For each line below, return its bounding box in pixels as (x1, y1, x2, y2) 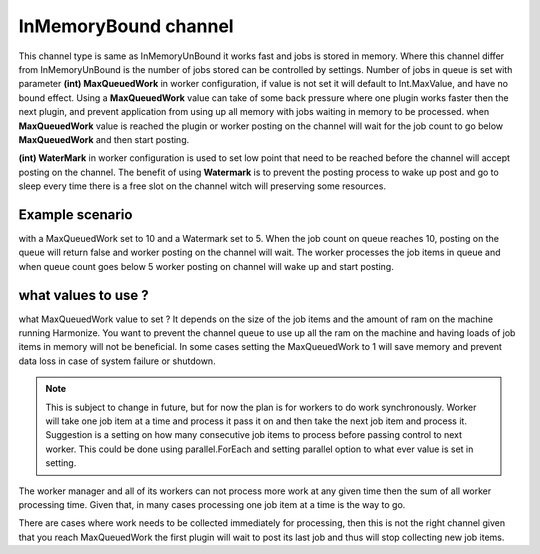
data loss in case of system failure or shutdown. (18, 355, 216, 367)
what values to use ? (18, 286, 149, 304)
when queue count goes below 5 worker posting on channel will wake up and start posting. (18, 260, 394, 272)
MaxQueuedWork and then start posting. (18, 133, 190, 145)
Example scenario (18, 206, 133, 223)
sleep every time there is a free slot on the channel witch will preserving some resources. (18, 180, 387, 192)
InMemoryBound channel (18, 15, 234, 37)
